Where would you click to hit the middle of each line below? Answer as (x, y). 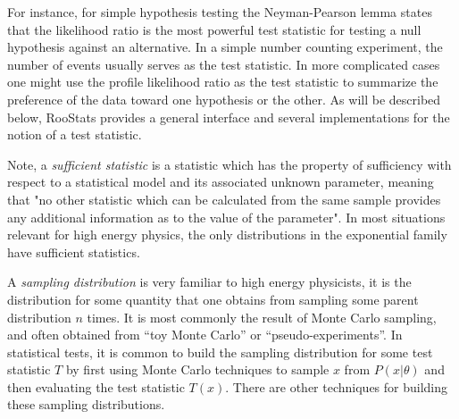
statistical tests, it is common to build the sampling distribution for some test (220, 352)
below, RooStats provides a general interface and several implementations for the (229, 117)
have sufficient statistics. (74, 251)
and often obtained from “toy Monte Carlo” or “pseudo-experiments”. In (205, 335)
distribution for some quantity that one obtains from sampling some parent (213, 299)
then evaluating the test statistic (96, 386)
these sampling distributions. (86, 404)
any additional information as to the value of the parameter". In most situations (226, 217)
